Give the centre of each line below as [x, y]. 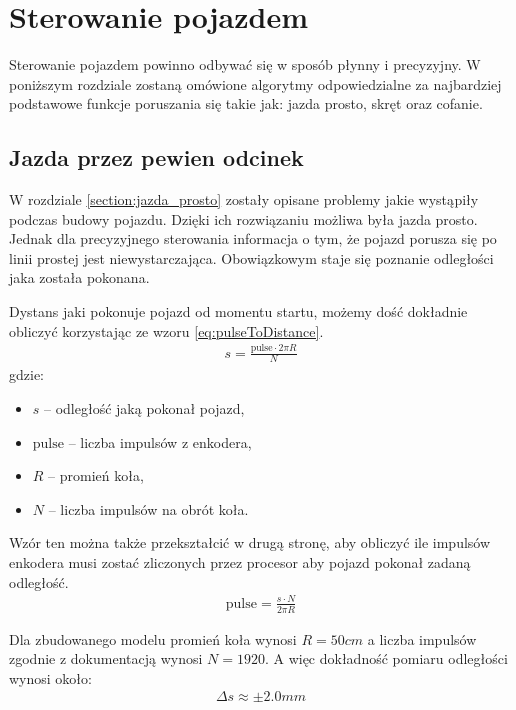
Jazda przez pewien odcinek [156, 157]
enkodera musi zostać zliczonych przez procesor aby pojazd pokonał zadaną [240, 562]
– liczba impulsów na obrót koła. [148, 508]
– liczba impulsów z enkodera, [160, 441]
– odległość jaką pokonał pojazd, [144, 408]
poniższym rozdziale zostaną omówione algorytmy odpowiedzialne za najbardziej [255, 83]
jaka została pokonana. [79, 277]
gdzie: [26, 374]
